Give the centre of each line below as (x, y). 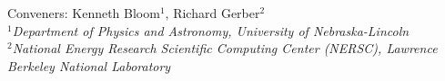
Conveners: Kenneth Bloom (84, 13)
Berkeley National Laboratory (89, 65)
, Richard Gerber (212, 13)
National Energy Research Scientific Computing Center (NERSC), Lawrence (225, 48)
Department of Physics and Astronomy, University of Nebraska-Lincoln (211, 30)
